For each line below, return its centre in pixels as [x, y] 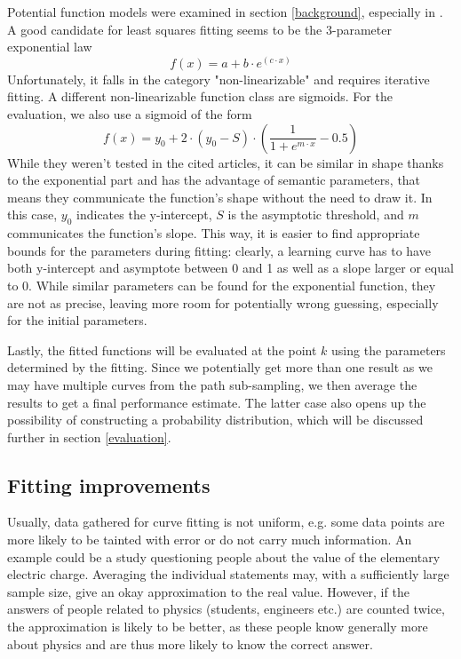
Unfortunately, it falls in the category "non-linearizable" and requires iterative [219, 79]
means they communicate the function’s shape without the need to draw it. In [220, 197]
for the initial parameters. [77, 320]
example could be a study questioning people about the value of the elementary [224, 556]
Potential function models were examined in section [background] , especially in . [225, 12]
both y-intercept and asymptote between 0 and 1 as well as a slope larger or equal [230, 268]
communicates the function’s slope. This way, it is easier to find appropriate [214, 233]
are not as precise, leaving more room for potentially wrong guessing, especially [223, 302]
